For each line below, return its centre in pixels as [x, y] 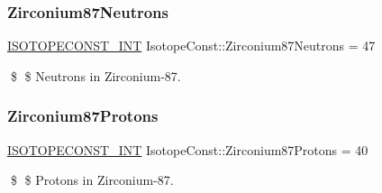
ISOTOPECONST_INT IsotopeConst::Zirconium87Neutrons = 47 [191, 46]
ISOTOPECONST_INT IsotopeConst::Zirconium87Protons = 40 [188, 149]
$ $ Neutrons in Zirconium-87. [95, 75]
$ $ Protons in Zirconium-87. [92, 180]
